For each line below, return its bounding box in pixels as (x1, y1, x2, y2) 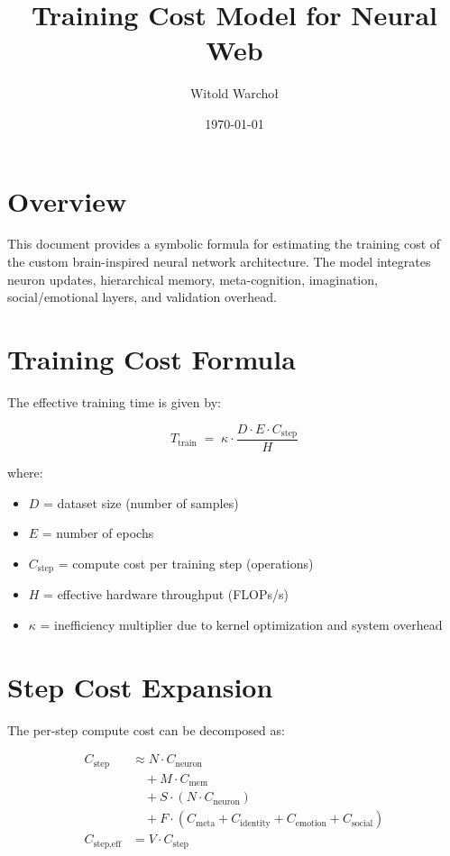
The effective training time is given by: (7, 392, 221, 411)
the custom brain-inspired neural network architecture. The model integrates (7, 252, 431, 271)
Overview (7, 182, 127, 219)
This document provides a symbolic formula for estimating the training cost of (7, 234, 441, 253)
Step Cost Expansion (7, 668, 273, 705)
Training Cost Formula (7, 341, 296, 377)
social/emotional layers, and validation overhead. (7, 287, 277, 306)
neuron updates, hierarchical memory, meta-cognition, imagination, (7, 269, 378, 288)
